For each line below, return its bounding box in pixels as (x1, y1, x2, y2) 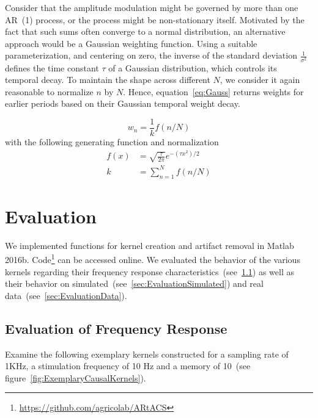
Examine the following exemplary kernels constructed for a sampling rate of (5, 347, 289, 360)
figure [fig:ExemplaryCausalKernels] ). (5, 371, 146, 384)
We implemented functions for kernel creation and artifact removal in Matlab (5, 239, 294, 251)
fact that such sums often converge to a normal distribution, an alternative (5, 25, 286, 38)
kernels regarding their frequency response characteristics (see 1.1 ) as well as (5, 265, 295, 278)
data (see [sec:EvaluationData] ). (5, 289, 127, 301)
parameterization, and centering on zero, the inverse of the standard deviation (5, 49, 297, 62)
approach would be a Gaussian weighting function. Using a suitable (5, 37, 257, 49)
